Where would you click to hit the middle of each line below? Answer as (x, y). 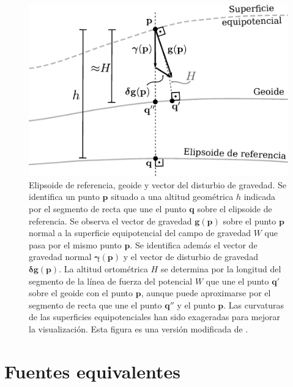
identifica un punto (64, 197)
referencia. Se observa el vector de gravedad (110, 220)
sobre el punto (250, 220)
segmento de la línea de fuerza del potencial (111, 281)
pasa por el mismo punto (75, 244)
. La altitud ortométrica (103, 268)
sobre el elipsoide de (235, 209)
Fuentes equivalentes (93, 371)
